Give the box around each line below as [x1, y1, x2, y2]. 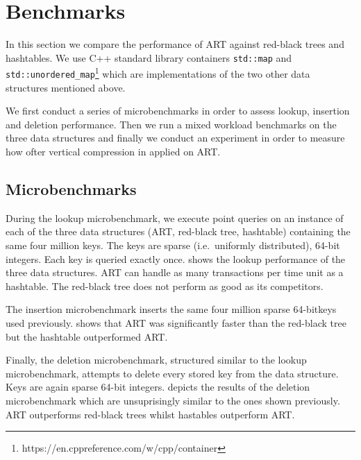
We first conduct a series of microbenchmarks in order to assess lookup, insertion [6, 103, 350, 118]
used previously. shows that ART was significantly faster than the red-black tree [6, 316, 346, 330]
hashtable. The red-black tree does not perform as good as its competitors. [6, 278, 324, 293]
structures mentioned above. [6, 80, 126, 94]
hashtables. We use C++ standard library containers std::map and [6, 50, 292, 65]
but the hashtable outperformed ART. [6, 329, 168, 343]
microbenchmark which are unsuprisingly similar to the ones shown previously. [6, 393, 340, 407]
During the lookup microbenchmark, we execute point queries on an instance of [6, 210, 344, 225]
